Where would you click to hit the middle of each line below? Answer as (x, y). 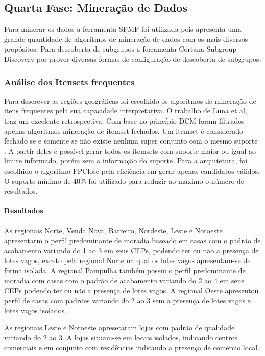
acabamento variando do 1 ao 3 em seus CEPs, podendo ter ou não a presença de (131, 250)
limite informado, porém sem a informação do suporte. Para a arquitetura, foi (126, 161)
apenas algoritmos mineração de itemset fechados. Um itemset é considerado (124, 130)
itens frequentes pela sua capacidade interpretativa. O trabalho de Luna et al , (126, 111)
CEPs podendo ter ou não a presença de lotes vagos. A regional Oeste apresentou (131, 290)
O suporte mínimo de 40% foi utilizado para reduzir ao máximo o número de (124, 181)
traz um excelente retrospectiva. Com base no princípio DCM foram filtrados (124, 120)
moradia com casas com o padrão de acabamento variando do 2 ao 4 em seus (124, 280)
